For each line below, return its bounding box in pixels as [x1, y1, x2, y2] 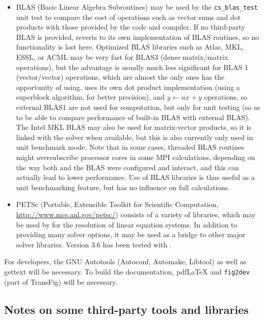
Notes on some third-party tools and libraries [4, 301, 249, 317]
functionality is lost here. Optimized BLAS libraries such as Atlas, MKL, [16, 41, 244, 52]
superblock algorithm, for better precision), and [16, 92, 165, 102]
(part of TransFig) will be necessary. [4, 276, 118, 287]
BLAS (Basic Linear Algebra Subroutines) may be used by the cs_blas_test [16, 2, 258, 12]
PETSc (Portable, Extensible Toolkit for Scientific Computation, [16, 199, 219, 210]
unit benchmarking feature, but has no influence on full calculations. [16, 181, 230, 192]
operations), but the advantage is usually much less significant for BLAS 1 [16, 61, 248, 72]
